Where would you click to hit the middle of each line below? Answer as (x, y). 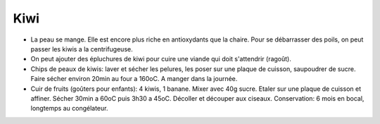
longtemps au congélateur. (69, 108)
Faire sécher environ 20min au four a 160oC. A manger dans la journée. (134, 79)
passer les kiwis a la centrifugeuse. (82, 49)
